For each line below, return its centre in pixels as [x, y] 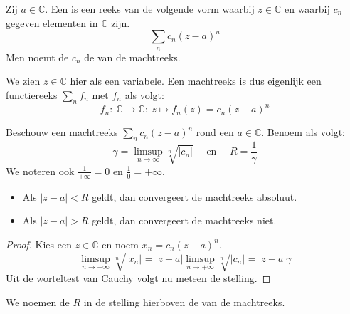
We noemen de [38, 302]
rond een [215, 132]
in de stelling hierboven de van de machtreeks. [184, 302]
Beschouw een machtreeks [62, 132]
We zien [23, 81]
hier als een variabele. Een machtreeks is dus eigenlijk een [196, 81]
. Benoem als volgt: [303, 132]
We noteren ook [40, 171]
